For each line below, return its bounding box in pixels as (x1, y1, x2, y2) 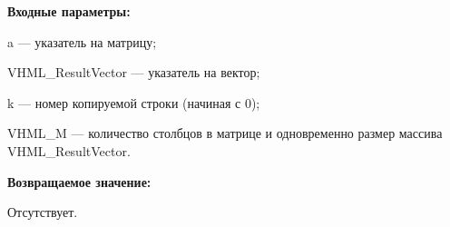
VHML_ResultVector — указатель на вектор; (7, 63, 260, 82)
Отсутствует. (7, 202, 78, 222)
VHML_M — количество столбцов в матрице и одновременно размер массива (7, 123, 443, 143)
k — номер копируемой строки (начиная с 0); (7, 93, 260, 112)
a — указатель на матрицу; (7, 32, 157, 51)
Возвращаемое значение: (7, 172, 152, 191)
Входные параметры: (7, 2, 131, 20)
